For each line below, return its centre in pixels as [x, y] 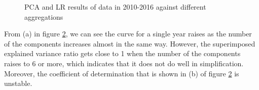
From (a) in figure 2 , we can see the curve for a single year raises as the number [128, 34]
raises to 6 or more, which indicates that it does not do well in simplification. [124, 63]
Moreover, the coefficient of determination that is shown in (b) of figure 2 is [122, 73]
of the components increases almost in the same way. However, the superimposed [130, 43]
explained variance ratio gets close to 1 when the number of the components [122, 53]
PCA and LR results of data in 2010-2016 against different [115, 7]
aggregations [44, 16]
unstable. [18, 83]
